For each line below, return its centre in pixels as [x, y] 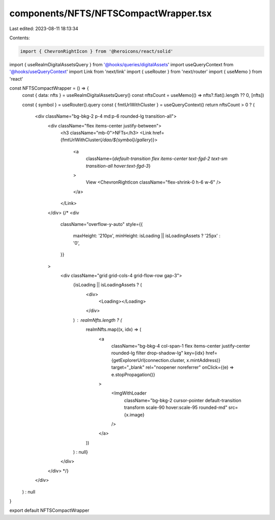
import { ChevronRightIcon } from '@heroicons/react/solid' [97, 51]
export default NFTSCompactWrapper [49, 510]
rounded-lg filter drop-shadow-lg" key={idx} [158, 353]
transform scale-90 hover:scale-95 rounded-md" [176, 407]
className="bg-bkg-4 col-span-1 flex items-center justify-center [181, 346]
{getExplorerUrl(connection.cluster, [148, 360]
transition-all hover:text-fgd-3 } [118, 166]
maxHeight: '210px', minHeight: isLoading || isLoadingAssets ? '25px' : [147, 236]
